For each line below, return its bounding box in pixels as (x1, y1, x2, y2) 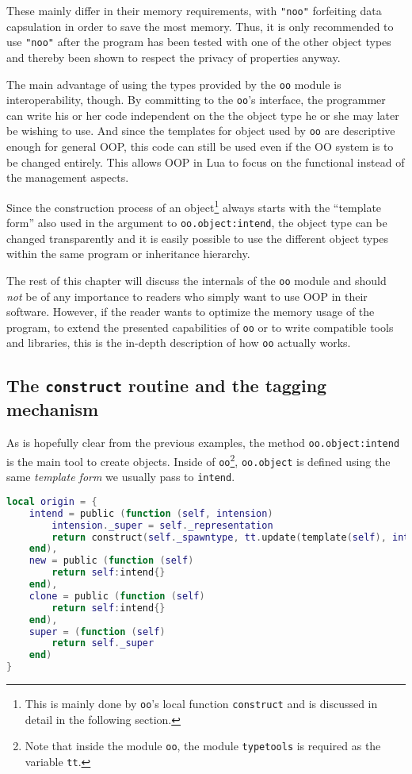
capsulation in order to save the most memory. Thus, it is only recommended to (6, 17, 394, 34)
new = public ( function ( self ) (29, 555, 194, 567)
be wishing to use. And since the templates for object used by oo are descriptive (6, 122, 395, 139)
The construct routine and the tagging (6, 373, 327, 398)
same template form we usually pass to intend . (6, 468, 235, 485)
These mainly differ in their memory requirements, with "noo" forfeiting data (6, 2, 382, 18)
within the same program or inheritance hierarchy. (6, 245, 250, 262)
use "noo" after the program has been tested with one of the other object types (6, 33, 391, 50)
